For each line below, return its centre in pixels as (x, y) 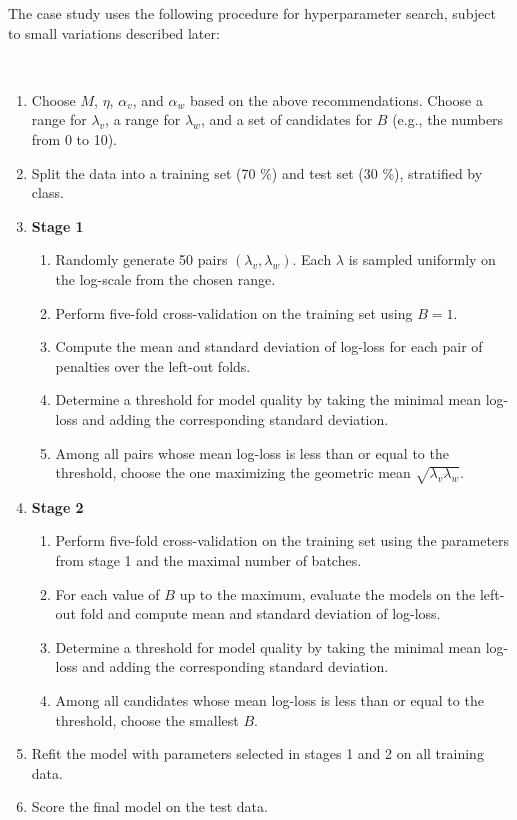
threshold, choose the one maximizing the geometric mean (233, 472)
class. (47, 192)
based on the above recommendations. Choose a (336, 99)
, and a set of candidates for (286, 119)
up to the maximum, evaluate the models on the (327, 593)
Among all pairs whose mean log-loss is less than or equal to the (252, 452)
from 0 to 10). (74, 138)
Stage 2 (57, 506)
